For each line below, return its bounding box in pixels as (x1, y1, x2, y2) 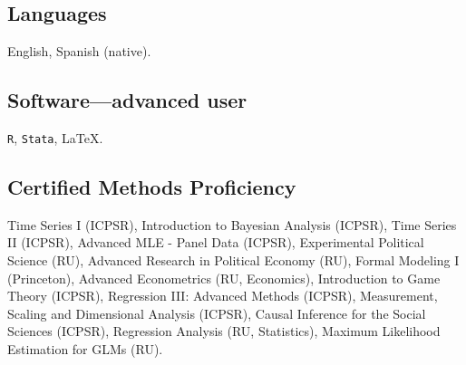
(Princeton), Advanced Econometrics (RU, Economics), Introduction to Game (7, 268, 441, 287)
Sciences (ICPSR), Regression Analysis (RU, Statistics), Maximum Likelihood (7, 322, 441, 341)
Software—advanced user (7, 86, 248, 114)
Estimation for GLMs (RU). (7, 340, 163, 359)
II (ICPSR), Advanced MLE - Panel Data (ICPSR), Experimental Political (7, 233, 424, 252)
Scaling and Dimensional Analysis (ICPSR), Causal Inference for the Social (7, 303, 426, 322)
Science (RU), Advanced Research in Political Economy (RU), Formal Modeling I (7, 251, 460, 270)
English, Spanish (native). (7, 42, 151, 61)
